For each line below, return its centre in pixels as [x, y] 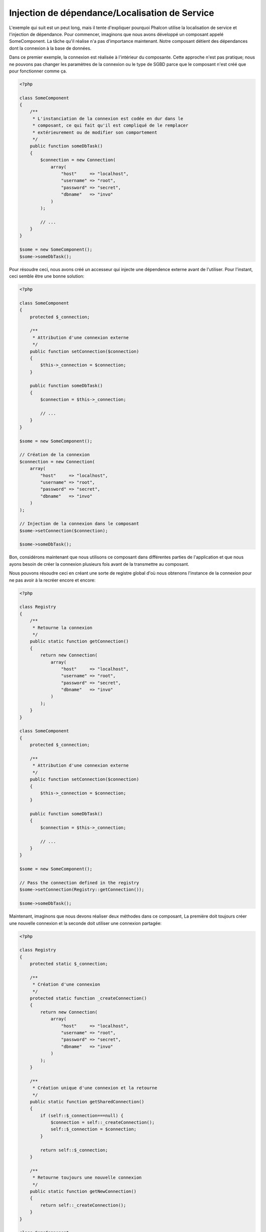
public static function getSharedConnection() [87, 1102]
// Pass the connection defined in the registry [79, 883]
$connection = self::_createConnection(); [102, 1123]
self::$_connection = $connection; [93, 1129]
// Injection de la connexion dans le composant [79, 524]
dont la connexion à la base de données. [50, 48]
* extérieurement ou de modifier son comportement [95, 132]
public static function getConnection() [79, 641]
